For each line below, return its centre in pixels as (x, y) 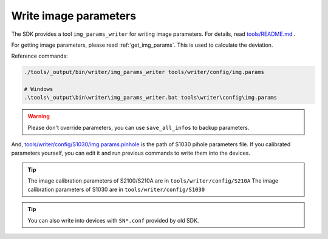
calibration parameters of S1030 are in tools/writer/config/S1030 (116, 189)
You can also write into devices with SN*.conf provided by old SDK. (113, 220)
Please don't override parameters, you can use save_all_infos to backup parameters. (138, 127)
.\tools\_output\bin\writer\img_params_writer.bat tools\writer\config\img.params (151, 98)
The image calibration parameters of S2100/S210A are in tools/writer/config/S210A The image (153, 181)
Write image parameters (74, 16)
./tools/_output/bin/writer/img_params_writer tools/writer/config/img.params (144, 72)
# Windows (39, 89)
